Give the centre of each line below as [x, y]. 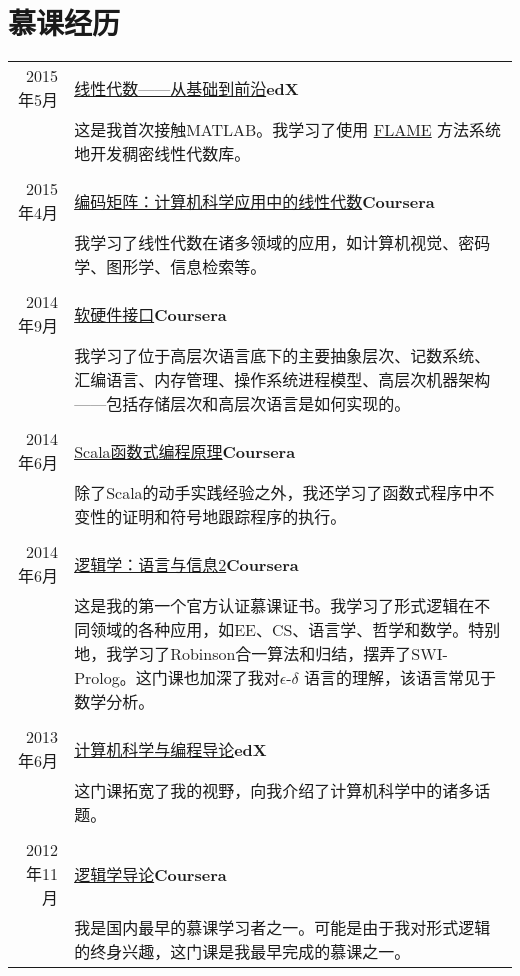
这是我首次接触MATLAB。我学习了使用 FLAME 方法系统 [288, 130]
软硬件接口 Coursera [150, 314]
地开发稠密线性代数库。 [162, 154]
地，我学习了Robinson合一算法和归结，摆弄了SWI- [261, 654]
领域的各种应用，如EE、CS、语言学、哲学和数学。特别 [295, 630]
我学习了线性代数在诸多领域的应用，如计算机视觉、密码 [282, 243]
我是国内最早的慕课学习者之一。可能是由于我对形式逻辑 [282, 928]
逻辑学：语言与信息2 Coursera [186, 564]
